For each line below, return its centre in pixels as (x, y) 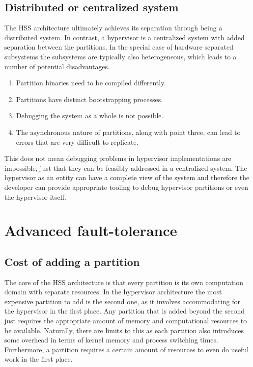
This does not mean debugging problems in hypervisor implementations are (118, 158)
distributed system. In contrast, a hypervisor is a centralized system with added (125, 37)
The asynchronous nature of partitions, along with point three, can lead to (128, 132)
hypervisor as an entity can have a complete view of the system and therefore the (127, 177)
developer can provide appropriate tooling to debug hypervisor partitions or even (126, 187)
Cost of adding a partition (72, 261)
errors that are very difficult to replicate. (77, 142)
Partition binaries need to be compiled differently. (91, 83)
